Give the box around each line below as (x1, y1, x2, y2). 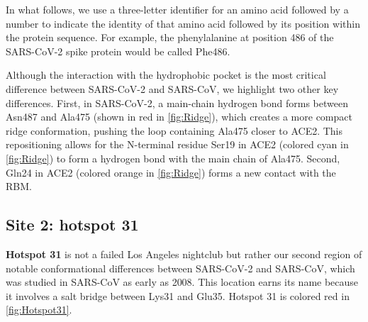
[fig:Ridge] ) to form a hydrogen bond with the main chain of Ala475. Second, (6, 150, 340, 165)
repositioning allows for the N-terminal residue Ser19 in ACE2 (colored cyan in (6, 137, 349, 152)
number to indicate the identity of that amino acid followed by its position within (6, 16, 360, 30)
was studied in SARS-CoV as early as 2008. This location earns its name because (6, 274, 359, 289)
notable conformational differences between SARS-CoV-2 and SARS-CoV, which (6, 260, 355, 275)
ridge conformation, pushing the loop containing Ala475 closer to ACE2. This (6, 123, 343, 138)
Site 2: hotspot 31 (6, 213, 139, 235)
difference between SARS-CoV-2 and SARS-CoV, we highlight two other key (6, 81, 339, 96)
